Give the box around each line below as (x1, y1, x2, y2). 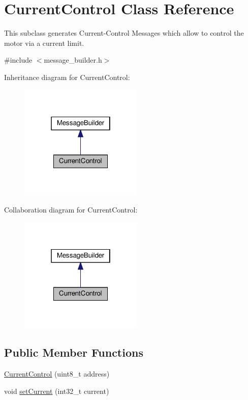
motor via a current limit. (4, 37, 84, 48)
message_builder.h (44, 55, 102, 65)
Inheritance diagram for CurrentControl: (4, 71, 130, 82)
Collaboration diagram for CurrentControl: (4, 204, 138, 215)
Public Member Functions (4, 344, 143, 360)
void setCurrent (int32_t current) (4, 385, 109, 396)
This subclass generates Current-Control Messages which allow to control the (4, 28, 244, 38)
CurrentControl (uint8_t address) (4, 368, 110, 379)
